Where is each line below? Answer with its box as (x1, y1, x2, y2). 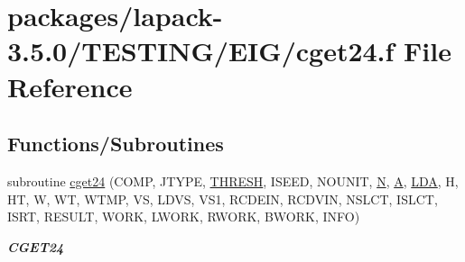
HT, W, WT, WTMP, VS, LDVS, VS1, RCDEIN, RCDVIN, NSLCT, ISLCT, (7, 189, 438, 208)
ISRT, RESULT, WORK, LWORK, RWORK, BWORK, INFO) (7, 207, 360, 226)
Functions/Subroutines (7, 130, 224, 158)
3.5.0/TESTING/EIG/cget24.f (7, 32, 395, 69)
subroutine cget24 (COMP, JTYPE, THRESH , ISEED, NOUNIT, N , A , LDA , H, (7, 171, 459, 190)
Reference (7, 68, 133, 104)
